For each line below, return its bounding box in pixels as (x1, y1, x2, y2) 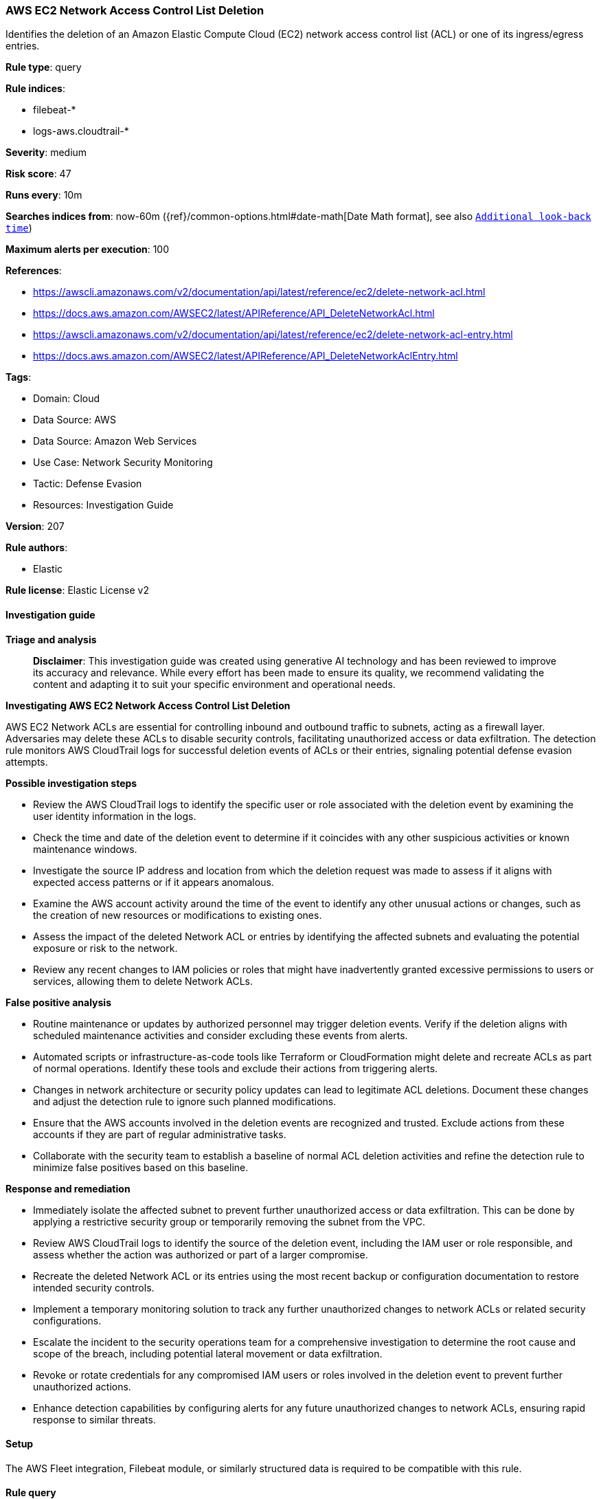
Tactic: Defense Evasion (33, 478, 142, 490)
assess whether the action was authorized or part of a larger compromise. (33, 1248, 368, 1261)
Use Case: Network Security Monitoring (33, 456, 213, 469)
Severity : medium (5, 146, 87, 159)
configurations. (33, 1314, 102, 1326)
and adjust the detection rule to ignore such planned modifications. (33, 1095, 337, 1107)
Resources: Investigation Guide (33, 499, 174, 511)
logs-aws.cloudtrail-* (33, 125, 129, 137)
